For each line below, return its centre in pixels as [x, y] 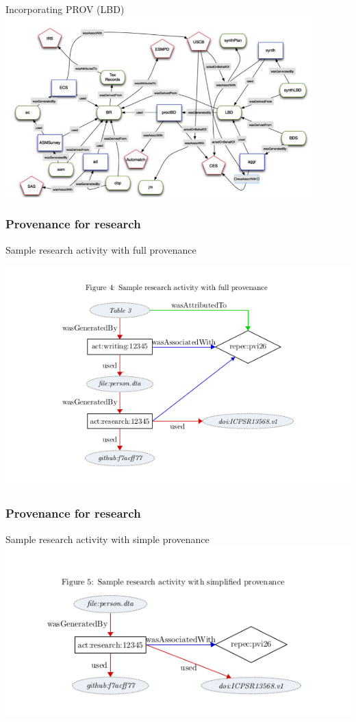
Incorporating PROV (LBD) [65, 9]
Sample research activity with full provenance [101, 249]
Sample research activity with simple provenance [107, 539]
